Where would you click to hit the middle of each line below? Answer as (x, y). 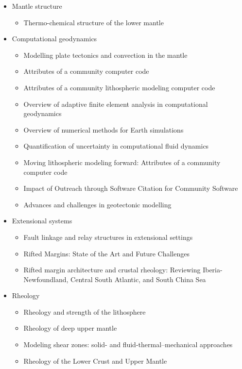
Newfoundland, (46, 279)
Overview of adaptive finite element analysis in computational (116, 104)
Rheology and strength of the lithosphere (85, 311)
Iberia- (213, 270)
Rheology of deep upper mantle (70, 328)
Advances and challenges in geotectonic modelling (97, 204)
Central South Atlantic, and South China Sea (138, 279)
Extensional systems (42, 221)
